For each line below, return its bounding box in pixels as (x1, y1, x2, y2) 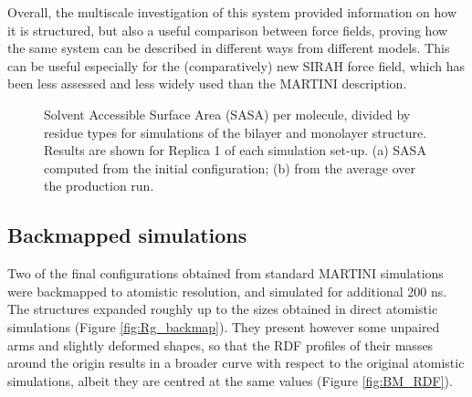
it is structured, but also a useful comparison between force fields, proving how (7, 20, 448, 39)
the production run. (44, 176, 154, 195)
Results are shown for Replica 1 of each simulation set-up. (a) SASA (44, 141, 426, 160)
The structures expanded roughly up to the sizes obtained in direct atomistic (7, 299, 438, 319)
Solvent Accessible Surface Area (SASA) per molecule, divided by (44, 104, 411, 123)
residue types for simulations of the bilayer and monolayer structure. (44, 122, 427, 141)
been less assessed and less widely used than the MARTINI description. (7, 74, 407, 93)
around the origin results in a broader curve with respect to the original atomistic (7, 353, 465, 372)
